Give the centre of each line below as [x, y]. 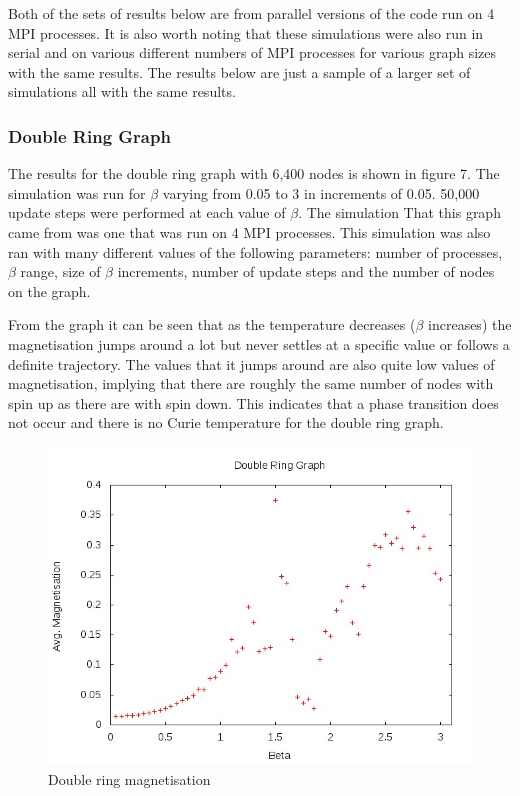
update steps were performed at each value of [147, 212]
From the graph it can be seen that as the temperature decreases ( [212, 324]
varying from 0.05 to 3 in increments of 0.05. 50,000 [321, 192]
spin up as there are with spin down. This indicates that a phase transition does [253, 402]
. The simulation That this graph [399, 212]
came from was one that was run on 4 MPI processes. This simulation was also [249, 231]
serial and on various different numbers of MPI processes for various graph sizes [252, 52]
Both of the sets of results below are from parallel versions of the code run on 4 [251, 13]
